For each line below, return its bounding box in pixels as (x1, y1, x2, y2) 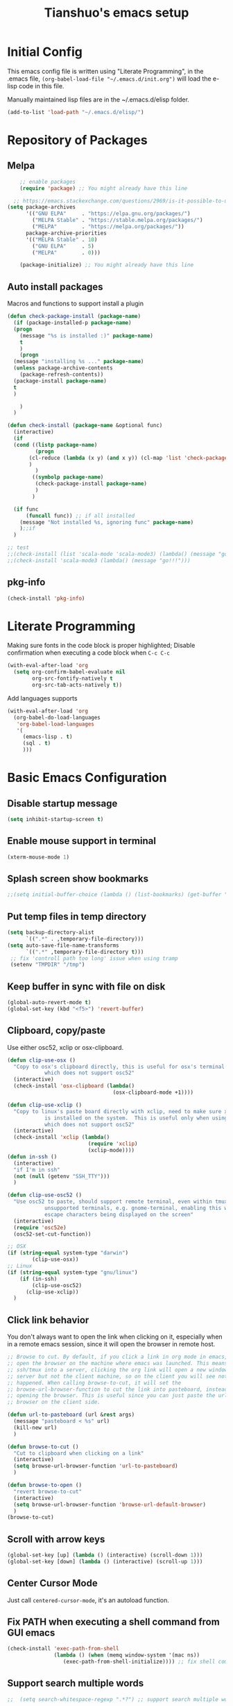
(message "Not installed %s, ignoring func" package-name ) (19, 518, 194, 526)
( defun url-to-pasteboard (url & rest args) (7, 1411, 135, 1419)
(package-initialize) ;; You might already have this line (19, 262, 194, 269)
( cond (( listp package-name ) (13, 441, 98, 448)
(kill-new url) (13, 1424, 58, 1431)
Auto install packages (7, 280, 103, 293)
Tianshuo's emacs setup (44, 5, 189, 21)
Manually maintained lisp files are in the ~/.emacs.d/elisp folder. (7, 95, 189, 104)
